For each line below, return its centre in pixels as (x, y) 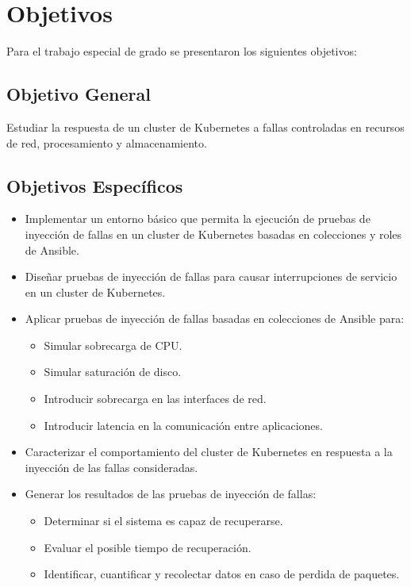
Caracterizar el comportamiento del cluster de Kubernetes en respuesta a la (209, 452)
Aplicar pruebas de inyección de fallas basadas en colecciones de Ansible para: (215, 318)
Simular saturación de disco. (113, 372)
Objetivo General (79, 94)
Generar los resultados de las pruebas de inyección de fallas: (171, 494)
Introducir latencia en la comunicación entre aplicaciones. (183, 425)
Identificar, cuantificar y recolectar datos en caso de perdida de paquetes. (222, 574)
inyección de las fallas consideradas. (111, 467)
